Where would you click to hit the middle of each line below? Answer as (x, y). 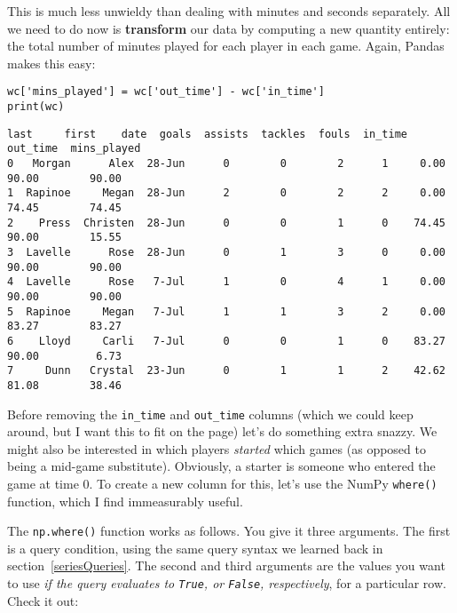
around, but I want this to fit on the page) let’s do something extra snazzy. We (222, 431)
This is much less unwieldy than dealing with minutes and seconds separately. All (229, 11)
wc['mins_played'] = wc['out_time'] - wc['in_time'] (166, 92)
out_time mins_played (74, 149)
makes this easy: (51, 63)
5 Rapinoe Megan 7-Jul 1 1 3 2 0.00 (226, 311)
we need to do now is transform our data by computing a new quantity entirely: (228, 28)
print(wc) (36, 107)
